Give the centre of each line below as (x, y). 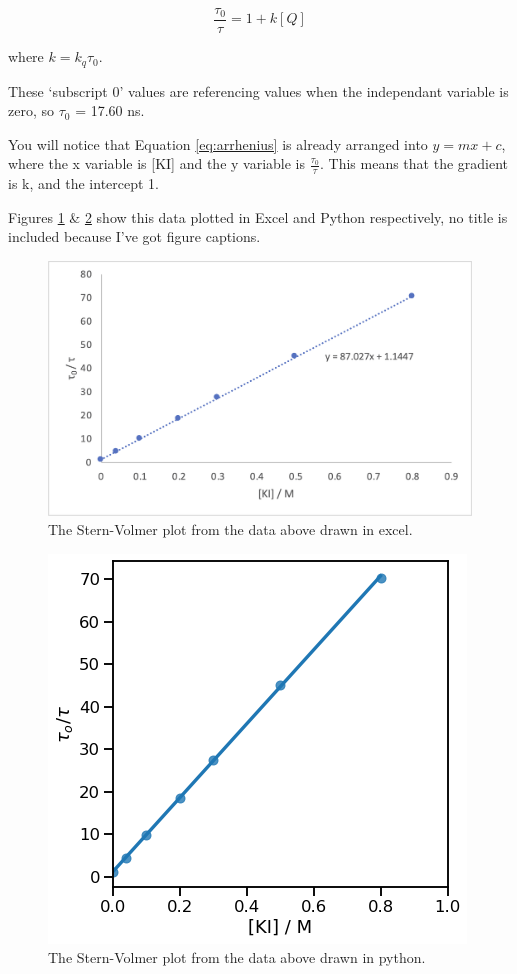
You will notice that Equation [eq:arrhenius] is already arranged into (218, 143)
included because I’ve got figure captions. (134, 236)
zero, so (31, 110)
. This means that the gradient (414, 163)
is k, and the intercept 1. (84, 183)
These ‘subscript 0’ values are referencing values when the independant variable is (258, 90)
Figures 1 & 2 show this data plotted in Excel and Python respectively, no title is (258, 216)
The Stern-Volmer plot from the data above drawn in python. (237, 957)
